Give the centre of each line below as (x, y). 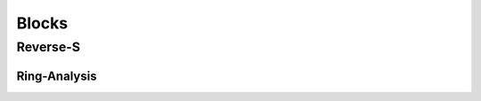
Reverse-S (48, 47)
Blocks (42, 23)
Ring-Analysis (57, 76)
